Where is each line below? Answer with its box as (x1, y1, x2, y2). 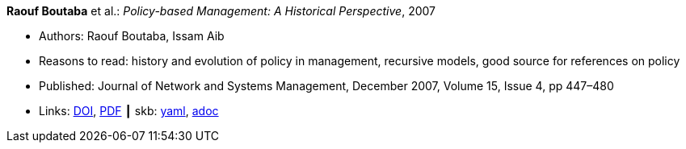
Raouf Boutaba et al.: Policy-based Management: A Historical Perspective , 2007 (6, 4, 436, 18)
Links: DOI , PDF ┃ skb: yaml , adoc (39, 104, 219, 118)
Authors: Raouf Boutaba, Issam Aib (39, 29, 225, 43)
